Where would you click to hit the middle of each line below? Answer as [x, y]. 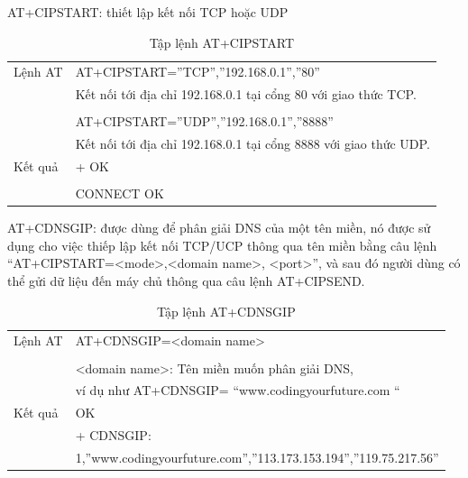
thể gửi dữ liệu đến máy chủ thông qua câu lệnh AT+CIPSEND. [186, 281]
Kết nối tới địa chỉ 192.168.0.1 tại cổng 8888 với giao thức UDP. [252, 144]
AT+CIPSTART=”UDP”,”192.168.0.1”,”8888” [204, 121]
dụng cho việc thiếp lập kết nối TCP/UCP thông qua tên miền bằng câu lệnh [222, 245]
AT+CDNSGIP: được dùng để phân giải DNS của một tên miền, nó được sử [219, 228]
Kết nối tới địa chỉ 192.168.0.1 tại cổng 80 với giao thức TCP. [246, 94]
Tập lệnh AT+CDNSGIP [226, 311]
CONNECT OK [119, 193]
